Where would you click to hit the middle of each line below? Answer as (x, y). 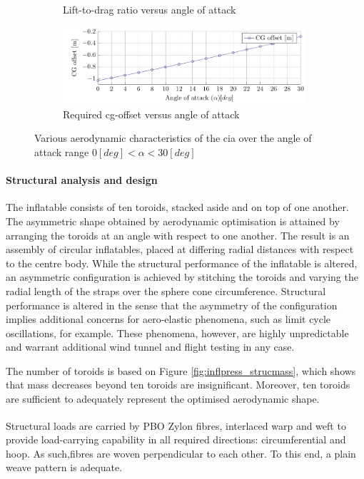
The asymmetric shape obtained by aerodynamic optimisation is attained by (173, 221)
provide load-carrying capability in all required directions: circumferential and (176, 439)
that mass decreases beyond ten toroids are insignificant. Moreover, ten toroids (178, 385)
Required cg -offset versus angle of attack (151, 114)
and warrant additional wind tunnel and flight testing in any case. (150, 347)
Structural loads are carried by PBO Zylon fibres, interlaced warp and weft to (176, 425)
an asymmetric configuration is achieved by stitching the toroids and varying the (182, 277)
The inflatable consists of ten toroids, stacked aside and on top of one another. (177, 207)
